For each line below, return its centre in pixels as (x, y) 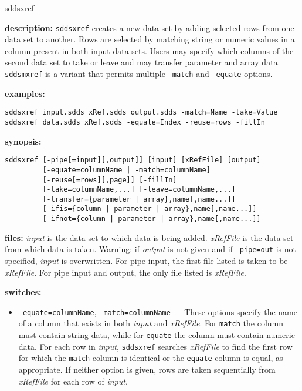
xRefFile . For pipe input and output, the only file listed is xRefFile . (125, 272)
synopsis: (23, 141)
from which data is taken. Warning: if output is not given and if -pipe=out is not (150, 249)
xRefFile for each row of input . (73, 381)
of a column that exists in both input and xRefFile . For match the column (151, 323)
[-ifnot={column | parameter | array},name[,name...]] (152, 219)
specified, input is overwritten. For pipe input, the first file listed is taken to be (146, 261)
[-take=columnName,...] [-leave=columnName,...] (139, 190)
